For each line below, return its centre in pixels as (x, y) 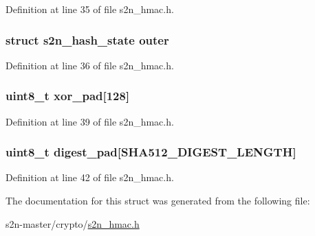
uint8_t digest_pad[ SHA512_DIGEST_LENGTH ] (151, 152)
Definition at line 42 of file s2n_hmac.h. (90, 177)
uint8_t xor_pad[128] (68, 96)
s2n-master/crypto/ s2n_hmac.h (73, 223)
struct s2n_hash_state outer (87, 39)
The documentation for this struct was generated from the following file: (158, 201)
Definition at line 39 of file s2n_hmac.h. (90, 121)
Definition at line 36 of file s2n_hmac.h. (90, 65)
